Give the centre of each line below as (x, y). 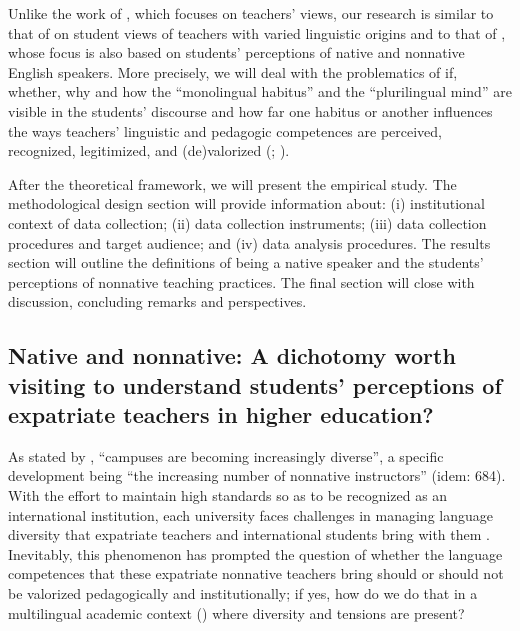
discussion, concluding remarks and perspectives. (157, 301)
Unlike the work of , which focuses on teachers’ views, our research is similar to (251, 13)
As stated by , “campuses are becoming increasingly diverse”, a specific (226, 455)
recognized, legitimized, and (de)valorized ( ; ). (149, 150)
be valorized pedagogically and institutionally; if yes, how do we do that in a (243, 593)
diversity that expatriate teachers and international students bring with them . (249, 534)
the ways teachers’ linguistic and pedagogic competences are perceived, (225, 130)
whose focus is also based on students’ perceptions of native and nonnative (236, 52)
